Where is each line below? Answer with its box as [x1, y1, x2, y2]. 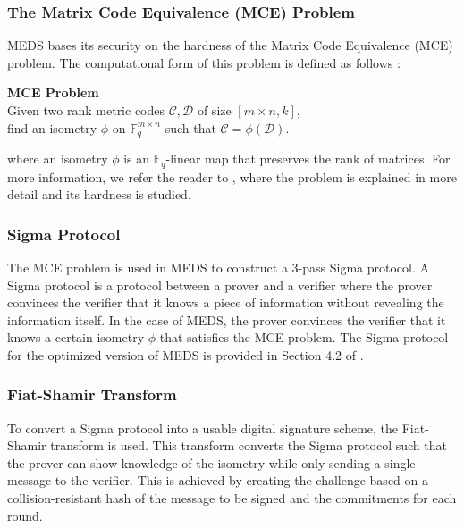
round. [7, 506, 43, 524]
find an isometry [7, 118, 97, 137]
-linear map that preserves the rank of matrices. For [165, 149, 451, 168]
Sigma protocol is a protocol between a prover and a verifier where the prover [7, 275, 433, 294]
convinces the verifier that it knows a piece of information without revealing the [7, 293, 444, 312]
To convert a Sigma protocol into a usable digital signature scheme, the [7, 418, 399, 437]
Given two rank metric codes [7, 101, 165, 119]
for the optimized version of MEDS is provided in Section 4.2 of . [7, 345, 364, 364]
